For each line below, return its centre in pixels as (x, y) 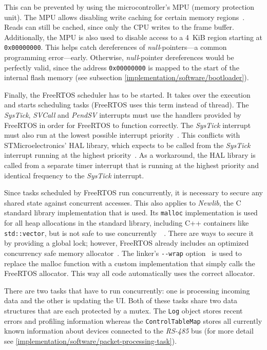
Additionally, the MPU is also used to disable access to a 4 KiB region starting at (133, 37)
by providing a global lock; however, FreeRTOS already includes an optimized (127, 243)
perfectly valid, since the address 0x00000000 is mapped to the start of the (122, 67)
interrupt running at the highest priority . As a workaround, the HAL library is (130, 155)
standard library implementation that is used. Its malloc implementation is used (131, 213)
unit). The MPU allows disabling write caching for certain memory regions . (125, 17)
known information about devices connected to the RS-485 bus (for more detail (129, 331)
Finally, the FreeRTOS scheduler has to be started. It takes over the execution (127, 94)
